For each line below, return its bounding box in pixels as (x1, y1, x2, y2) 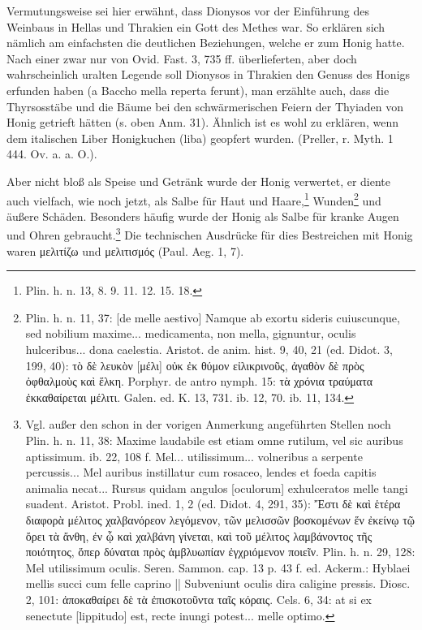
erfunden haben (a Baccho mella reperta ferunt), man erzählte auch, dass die (6, 81, 390, 98)
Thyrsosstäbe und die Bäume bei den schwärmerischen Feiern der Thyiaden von (6, 97, 404, 114)
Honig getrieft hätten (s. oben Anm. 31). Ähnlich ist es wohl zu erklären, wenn (6, 114, 398, 131)
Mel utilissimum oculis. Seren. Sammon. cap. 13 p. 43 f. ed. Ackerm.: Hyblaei (25, 559, 411, 576)
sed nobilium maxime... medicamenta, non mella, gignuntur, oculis (25, 325, 356, 342)
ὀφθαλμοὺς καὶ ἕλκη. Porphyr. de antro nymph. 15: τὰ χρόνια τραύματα (25, 373, 373, 390)
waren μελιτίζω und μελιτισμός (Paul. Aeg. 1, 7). (6, 242, 244, 259)
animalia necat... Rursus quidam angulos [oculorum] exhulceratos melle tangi (25, 479, 408, 496)
